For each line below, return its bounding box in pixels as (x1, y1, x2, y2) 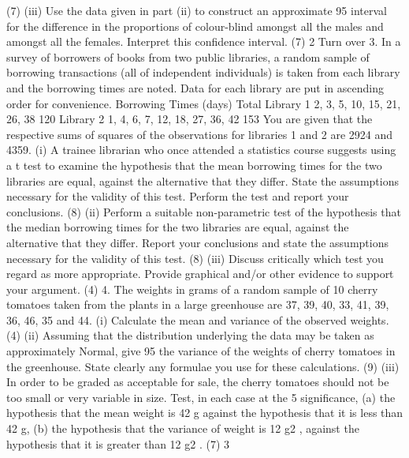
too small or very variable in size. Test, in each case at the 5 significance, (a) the (6, 389, 396, 405)
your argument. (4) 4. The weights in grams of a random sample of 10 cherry (6, 280, 378, 297)
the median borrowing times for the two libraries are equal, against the (6, 219, 349, 235)
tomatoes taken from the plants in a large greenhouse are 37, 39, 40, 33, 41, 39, (6, 296, 389, 313)
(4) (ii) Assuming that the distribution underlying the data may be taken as (6, 327, 374, 343)
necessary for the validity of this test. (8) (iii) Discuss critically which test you (6, 250, 384, 266)
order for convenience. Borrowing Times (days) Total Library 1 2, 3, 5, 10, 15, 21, (6, 95, 401, 111)
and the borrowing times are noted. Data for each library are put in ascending (6, 79, 384, 96)
